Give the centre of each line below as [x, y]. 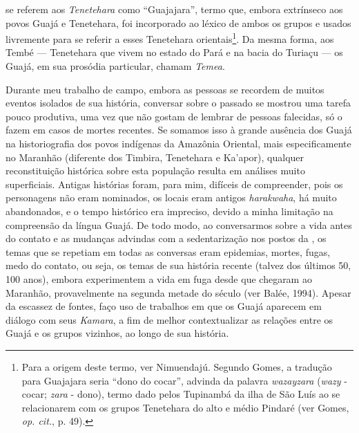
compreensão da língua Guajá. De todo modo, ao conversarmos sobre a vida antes [179, 224]
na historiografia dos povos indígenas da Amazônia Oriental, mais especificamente [178, 143]
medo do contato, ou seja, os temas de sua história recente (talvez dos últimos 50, [178, 265]
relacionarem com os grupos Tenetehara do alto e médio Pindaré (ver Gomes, [185, 407]
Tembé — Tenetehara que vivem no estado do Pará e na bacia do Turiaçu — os [174, 52]
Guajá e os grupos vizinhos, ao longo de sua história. [117, 333]
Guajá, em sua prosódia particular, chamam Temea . [115, 66]
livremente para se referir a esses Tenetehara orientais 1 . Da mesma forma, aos [170, 38]
